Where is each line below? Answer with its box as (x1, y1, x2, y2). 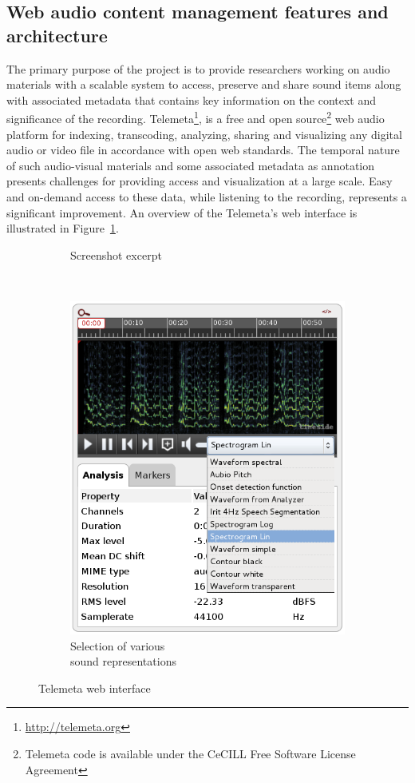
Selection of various (70, 637, 165, 654)
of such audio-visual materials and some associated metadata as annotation (6, 157, 375, 173)
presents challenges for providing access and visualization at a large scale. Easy (6, 173, 393, 189)
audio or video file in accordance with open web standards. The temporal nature (6, 141, 400, 158)
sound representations (70, 653, 176, 670)
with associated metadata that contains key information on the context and (6, 91, 377, 108)
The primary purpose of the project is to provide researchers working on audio (6, 60, 390, 77)
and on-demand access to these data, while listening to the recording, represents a (6, 189, 407, 205)
